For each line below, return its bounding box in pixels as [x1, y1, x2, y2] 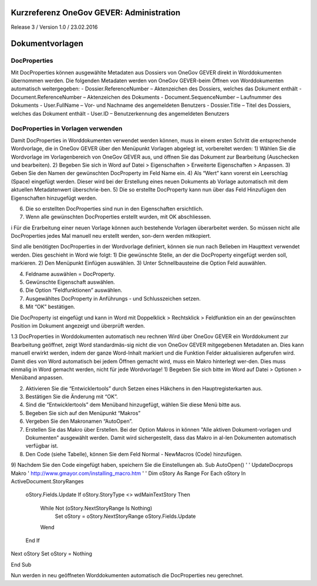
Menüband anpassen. [11, 374, 64, 381]
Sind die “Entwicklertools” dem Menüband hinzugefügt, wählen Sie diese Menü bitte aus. [25, 401, 241, 408]
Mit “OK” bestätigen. [25, 303, 76, 311]
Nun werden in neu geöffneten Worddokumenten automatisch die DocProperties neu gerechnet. [11, 572, 244, 579]
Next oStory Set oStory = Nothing [11, 550, 92, 557]
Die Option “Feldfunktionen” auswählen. [25, 287, 123, 294]
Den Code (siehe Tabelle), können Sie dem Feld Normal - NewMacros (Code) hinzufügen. [25, 450, 242, 457]
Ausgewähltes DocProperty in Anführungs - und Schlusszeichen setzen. [25, 295, 201, 302]
